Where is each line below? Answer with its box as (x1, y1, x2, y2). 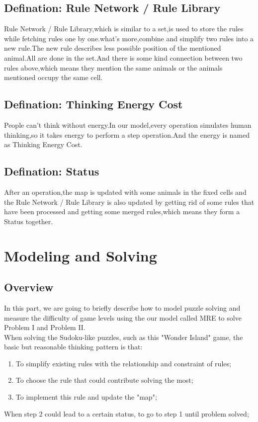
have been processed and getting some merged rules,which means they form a (4, 206, 240, 217)
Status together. (4, 216, 53, 226)
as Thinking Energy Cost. (4, 139, 83, 150)
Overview (4, 279, 54, 295)
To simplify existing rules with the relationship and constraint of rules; (15, 358, 231, 368)
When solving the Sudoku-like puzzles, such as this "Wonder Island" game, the (4, 332, 243, 342)
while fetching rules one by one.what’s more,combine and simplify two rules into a (4, 33, 254, 43)
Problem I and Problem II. (4, 322, 86, 333)
